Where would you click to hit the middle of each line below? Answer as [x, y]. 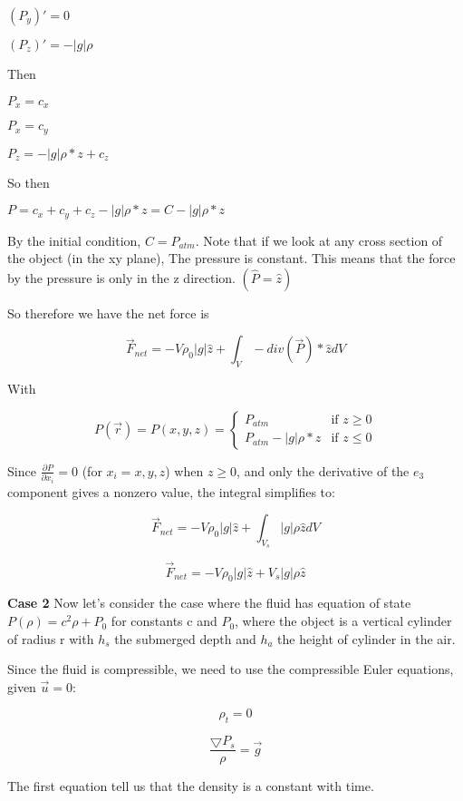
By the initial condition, [74, 240]
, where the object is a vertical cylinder [343, 621]
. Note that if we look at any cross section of [319, 240]
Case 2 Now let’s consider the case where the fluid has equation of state [209, 603]
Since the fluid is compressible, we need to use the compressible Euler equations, [231, 669]
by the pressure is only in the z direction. [121, 277]
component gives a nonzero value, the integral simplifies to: [171, 491]
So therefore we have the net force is [108, 313]
